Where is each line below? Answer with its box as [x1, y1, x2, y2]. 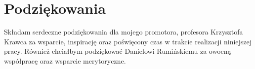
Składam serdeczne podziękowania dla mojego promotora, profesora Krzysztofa [4, 27, 243, 37]
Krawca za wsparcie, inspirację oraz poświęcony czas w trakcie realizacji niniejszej [4, 36, 252, 46]
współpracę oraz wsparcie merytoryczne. [4, 55, 126, 66]
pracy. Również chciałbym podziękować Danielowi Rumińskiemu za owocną [4, 46, 231, 56]
